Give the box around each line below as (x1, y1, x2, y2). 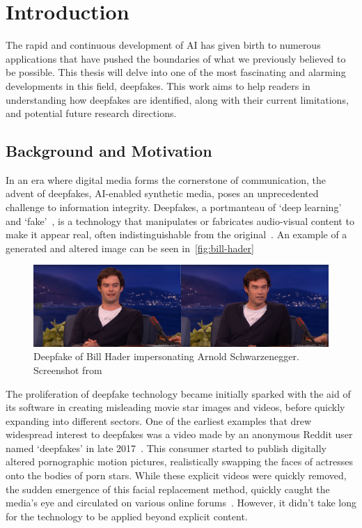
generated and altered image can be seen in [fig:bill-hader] (6, 240, 254, 255)
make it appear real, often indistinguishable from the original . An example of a (6, 227, 347, 242)
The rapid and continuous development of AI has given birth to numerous (6, 38, 321, 52)
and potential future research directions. (6, 106, 177, 121)
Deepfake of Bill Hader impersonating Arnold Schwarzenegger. (33, 349, 299, 364)
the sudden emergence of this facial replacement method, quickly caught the (6, 481, 330, 496)
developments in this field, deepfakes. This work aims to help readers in (6, 78, 310, 93)
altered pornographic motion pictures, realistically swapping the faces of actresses (6, 454, 353, 469)
